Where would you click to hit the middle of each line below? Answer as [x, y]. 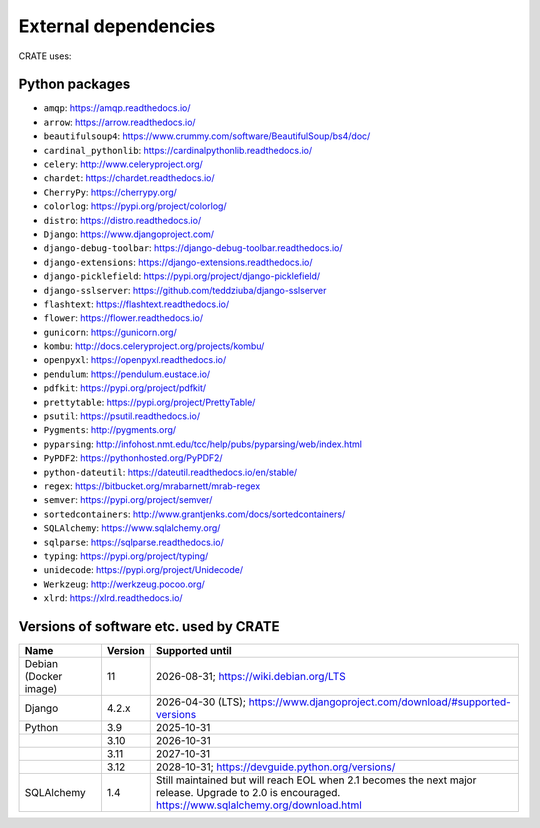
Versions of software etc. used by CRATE [149, 626]
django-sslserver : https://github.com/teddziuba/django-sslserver [185, 290]
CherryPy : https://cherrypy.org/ [110, 192]
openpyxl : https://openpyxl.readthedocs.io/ [135, 360]
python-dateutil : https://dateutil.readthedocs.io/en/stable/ [170, 472]
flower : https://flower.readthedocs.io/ [123, 318]
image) [41, 689]
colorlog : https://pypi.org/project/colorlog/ [135, 206]
